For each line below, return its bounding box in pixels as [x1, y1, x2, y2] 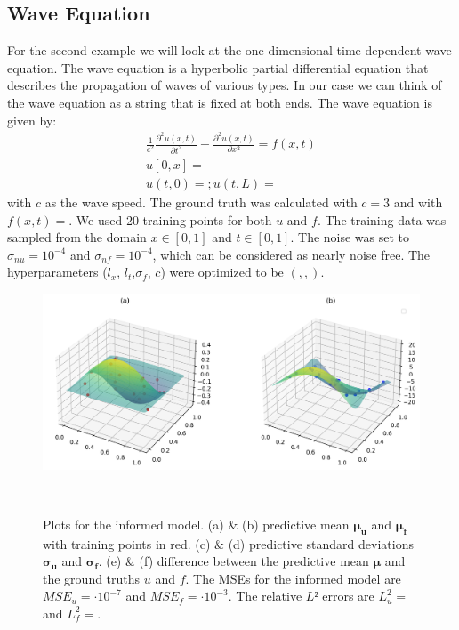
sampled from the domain [7, 228, 147, 246]
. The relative [228, 586, 302, 605]
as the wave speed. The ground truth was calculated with [44, 193, 358, 212]
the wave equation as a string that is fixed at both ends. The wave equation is [7, 93, 432, 111]
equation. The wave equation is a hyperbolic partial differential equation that [7, 58, 429, 77]
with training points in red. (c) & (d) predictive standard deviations [43, 534, 414, 553]
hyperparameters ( [7, 262, 108, 281]
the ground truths [43, 569, 141, 587]
